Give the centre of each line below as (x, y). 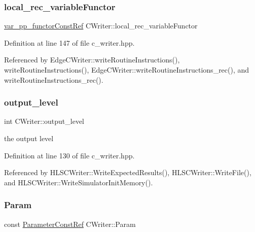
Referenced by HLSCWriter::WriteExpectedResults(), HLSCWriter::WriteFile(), (128, 172)
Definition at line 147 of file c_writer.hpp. (69, 42)
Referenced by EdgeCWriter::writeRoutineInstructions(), (92, 60)
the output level (29, 138)
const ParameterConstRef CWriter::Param (70, 224)
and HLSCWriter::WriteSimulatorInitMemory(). (79, 182)
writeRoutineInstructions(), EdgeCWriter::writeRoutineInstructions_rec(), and (127, 70)
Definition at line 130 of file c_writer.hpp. (69, 155)
